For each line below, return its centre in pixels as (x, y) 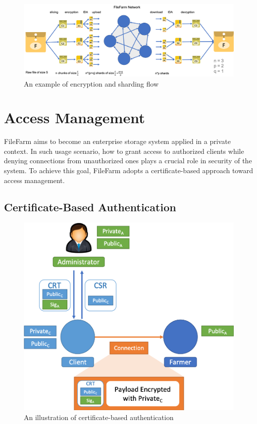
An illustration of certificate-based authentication (99, 417)
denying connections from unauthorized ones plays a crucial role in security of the (128, 161)
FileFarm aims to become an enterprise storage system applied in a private (117, 141)
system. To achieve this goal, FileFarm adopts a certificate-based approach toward (128, 170)
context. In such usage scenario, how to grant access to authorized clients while (124, 151)
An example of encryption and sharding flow (91, 83)
